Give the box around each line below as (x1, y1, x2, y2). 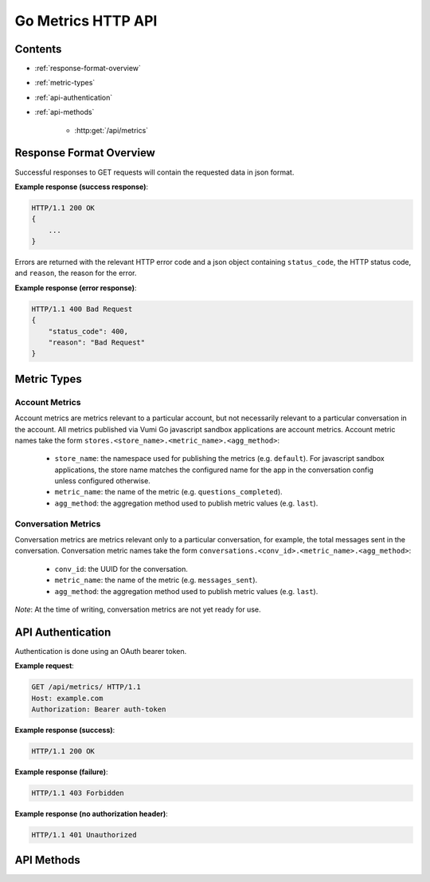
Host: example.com (31, 694, 104, 703)
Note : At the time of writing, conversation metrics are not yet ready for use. (14, 604, 261, 614)
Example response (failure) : (14, 766, 108, 777)
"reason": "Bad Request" (48, 338, 146, 347)
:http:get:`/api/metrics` (74, 125, 149, 135)
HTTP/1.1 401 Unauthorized (31, 830, 137, 839)
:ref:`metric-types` (34, 78, 96, 88)
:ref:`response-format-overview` (34, 64, 141, 73)
